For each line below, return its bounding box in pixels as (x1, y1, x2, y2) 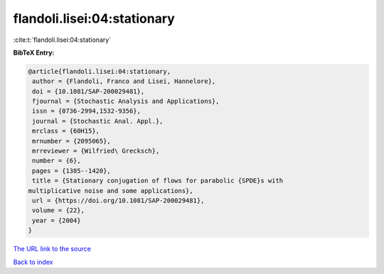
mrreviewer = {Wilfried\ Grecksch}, (32, 147, 160, 155)
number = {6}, (32, 157, 81, 165)
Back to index (13, 258, 53, 266)
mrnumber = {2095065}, (32, 137, 112, 145)
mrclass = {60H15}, (32, 127, 100, 135)
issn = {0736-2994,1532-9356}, (32, 107, 142, 115)
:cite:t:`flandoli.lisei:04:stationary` (13, 35, 112, 44)
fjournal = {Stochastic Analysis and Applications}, (32, 97, 220, 106)
